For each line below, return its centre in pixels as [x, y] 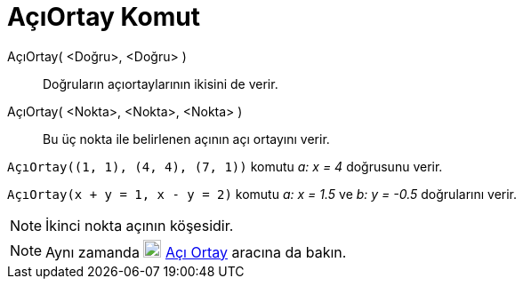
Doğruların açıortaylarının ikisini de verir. [161, 83]
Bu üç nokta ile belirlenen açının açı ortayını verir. [186, 139]
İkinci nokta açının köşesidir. [140, 225]
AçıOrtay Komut [104, 17]
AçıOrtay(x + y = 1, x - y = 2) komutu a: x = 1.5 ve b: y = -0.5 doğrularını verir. [262, 194]
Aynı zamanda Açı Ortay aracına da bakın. [196, 252]
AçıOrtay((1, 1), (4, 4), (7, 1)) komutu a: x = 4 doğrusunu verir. [225, 166]
